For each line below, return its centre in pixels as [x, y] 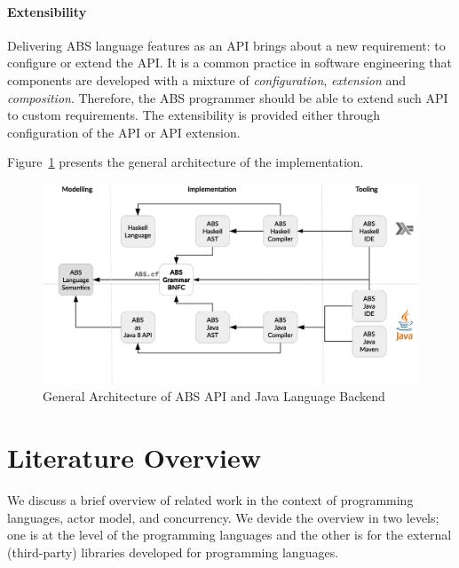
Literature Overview [134, 457]
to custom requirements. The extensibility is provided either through [194, 115]
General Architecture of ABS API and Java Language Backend [214, 396]
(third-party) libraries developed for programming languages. [173, 552]
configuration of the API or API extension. [124, 132]
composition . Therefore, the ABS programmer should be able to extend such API [228, 97]
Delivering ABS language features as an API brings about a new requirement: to [226, 45]
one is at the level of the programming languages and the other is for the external [229, 535]
